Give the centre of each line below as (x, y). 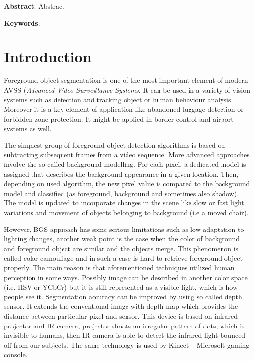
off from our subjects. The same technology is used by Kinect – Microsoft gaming (127, 345)
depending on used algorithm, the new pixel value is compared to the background (127, 183)
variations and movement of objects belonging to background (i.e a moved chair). (126, 213)
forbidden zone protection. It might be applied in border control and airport (119, 118)
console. (16, 354)
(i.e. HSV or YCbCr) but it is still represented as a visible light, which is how (121, 287)
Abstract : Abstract (34, 6)
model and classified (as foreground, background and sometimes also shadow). (122, 193)
